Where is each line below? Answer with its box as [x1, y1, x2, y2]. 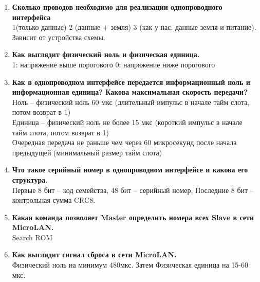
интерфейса [12, 11, 51, 22]
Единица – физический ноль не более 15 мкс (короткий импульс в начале [12, 116, 243, 127]
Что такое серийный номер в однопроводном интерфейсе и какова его [12, 164, 248, 175]
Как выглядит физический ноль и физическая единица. [12, 49, 200, 60]
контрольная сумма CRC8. [12, 195, 96, 205]
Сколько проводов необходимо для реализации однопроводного [12, 2, 222, 12]
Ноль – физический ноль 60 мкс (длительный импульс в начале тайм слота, [12, 96, 250, 107]
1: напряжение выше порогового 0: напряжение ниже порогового [12, 59, 215, 69]
